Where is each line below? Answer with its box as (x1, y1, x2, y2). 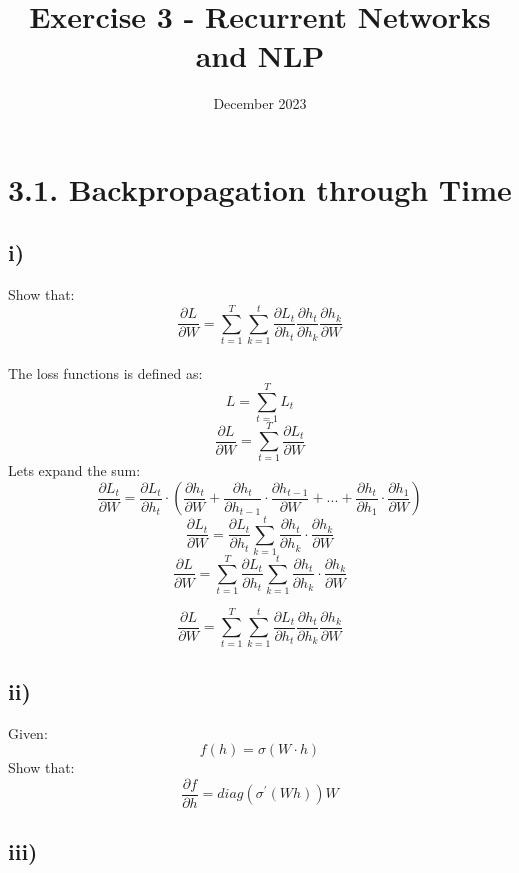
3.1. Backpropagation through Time (8, 168, 512, 209)
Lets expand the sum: (8, 460, 141, 481)
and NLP (195, 35, 325, 76)
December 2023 (213, 93, 307, 114)
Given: (8, 722, 48, 743)
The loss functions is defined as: (8, 362, 203, 383)
